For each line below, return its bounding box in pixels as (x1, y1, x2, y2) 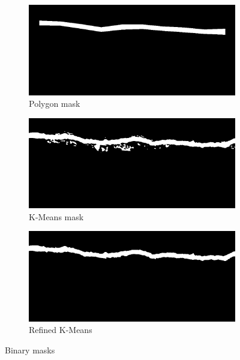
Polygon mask (29, 97, 80, 110)
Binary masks (5, 344, 55, 356)
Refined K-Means (29, 323, 92, 336)
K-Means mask (29, 210, 84, 223)
